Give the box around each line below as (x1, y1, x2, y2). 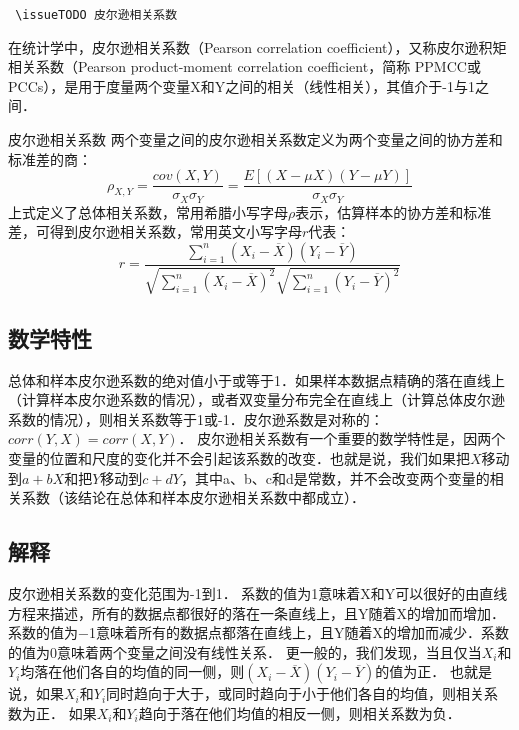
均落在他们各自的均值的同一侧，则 (20, 661, 245, 682)
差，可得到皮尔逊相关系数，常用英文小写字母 (8, 221, 302, 242)
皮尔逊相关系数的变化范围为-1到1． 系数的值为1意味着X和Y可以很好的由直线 (8, 582, 508, 603)
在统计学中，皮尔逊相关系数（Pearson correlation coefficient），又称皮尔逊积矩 (8, 36, 507, 57)
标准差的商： (8, 148, 92, 169)
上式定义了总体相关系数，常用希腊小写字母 (8, 201, 288, 222)
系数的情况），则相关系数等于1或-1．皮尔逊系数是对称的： (8, 408, 384, 429)
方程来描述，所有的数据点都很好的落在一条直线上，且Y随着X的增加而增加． (8, 602, 505, 623)
